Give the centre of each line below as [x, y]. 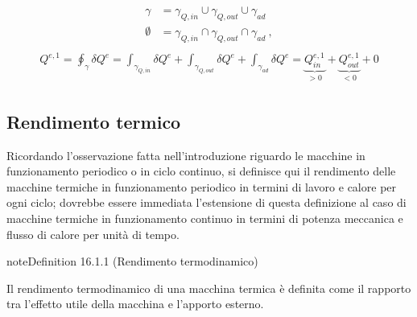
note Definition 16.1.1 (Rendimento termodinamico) [132, 261]
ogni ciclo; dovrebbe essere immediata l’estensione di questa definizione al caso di [206, 202]
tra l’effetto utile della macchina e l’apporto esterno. [135, 304]
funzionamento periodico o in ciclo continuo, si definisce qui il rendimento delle [201, 171]
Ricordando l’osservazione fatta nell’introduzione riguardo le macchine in [186, 155]
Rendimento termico [94, 121]
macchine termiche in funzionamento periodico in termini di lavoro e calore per [202, 186]
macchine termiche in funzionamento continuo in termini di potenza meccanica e [205, 218]
